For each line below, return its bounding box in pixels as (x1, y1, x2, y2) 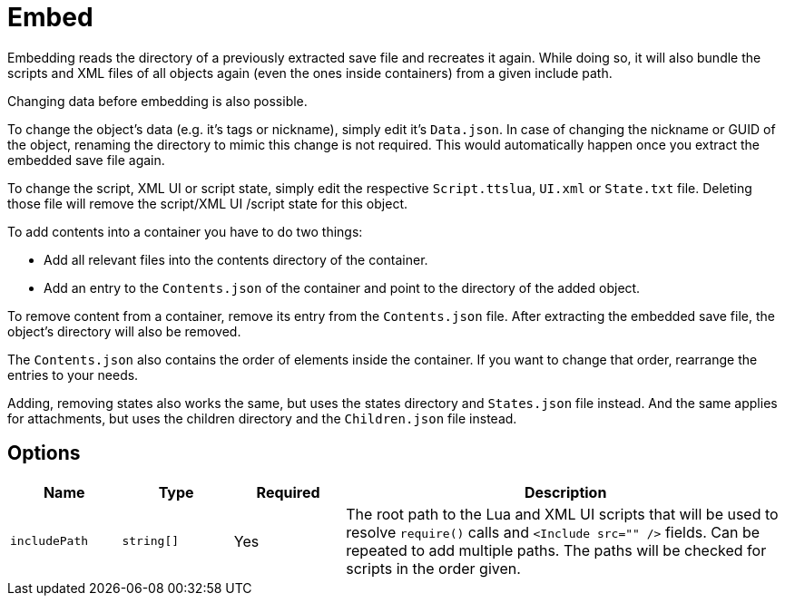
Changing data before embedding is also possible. (7, 92, 308, 109)
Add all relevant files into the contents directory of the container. (44, 251, 428, 267)
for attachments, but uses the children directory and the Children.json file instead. (7, 410, 517, 426)
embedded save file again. (7, 151, 165, 168)
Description (524, 482, 607, 501)
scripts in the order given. (346, 559, 521, 578)
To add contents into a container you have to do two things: (7, 223, 363, 239)
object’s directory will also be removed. (7, 323, 241, 339)
